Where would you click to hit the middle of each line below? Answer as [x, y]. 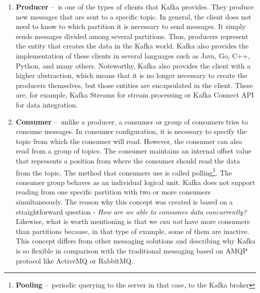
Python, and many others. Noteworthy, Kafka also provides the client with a [133, 65]
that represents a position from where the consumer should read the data [128, 160]
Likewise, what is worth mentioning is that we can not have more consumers [133, 221]
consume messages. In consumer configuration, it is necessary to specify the [131, 131]
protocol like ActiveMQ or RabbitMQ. [74, 260]
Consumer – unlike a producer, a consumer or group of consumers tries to [132, 121]
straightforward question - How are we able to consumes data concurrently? [131, 211]
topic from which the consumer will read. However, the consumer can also [129, 141]
